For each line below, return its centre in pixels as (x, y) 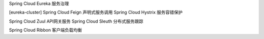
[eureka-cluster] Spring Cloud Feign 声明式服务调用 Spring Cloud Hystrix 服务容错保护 (96, 13)
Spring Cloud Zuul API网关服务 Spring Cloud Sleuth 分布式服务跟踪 (76, 21)
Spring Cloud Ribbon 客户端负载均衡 (46, 30)
